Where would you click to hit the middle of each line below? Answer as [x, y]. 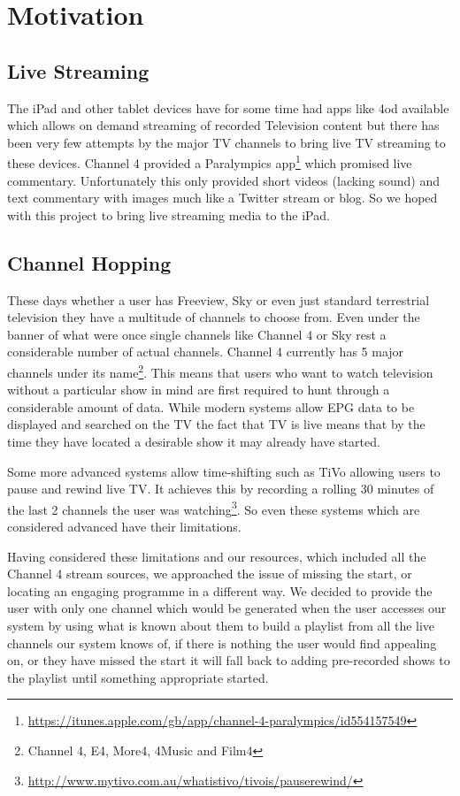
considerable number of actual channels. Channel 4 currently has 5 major [206, 352]
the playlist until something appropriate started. [138, 677]
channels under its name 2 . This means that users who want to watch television [220, 371]
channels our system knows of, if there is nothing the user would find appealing [222, 643]
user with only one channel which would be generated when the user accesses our [227, 608]
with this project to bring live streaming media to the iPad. [169, 214]
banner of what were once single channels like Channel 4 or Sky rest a [197, 334]
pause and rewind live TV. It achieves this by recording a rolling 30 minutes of [221, 489]
